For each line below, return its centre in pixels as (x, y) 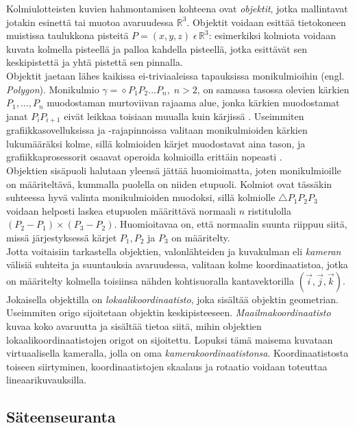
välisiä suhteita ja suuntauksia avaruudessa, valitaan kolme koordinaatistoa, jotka (177, 264)
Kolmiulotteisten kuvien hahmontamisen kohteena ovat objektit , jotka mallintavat (177, 8)
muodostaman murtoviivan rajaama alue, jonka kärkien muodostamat (193, 103)
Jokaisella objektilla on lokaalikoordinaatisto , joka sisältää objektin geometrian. (172, 299)
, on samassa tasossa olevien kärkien (273, 89)
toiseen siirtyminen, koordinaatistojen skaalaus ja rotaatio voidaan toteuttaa (167, 366)
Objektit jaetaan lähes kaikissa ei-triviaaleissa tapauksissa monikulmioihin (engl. (175, 75)
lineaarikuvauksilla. (47, 380)
